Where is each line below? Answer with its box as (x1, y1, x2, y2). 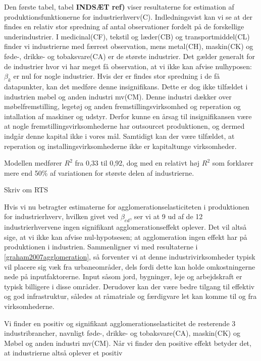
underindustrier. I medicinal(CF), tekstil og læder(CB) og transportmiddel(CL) (4, 31, 250, 41)
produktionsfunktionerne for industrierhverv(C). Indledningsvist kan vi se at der (4, 11, 252, 22)
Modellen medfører (4, 158, 62, 168)
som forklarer (212, 158, 253, 168)
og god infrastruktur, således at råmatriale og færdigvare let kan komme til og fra (4, 291, 257, 301)
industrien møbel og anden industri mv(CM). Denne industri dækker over (4, 91, 232, 101)
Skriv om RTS (4, 184, 48, 195)
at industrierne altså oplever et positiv (4, 347, 123, 358)
